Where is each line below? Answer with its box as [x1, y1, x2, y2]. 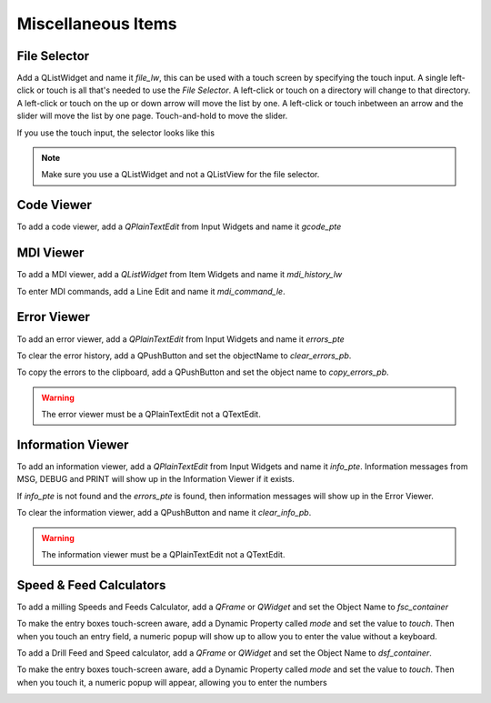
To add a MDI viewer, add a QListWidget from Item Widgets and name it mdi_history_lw [16, 269, 343, 280]
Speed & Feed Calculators [16, 577, 166, 593]
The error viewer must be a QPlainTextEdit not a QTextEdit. [41, 409, 261, 420]
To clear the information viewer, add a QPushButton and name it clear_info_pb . [16, 507, 312, 518]
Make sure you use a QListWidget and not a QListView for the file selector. [41, 169, 320, 180]
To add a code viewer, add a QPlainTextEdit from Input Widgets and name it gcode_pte [16, 221, 342, 232]
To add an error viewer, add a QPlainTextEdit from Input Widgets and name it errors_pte [16, 333, 345, 345]
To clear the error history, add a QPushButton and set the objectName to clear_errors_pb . [16, 350, 352, 361]
